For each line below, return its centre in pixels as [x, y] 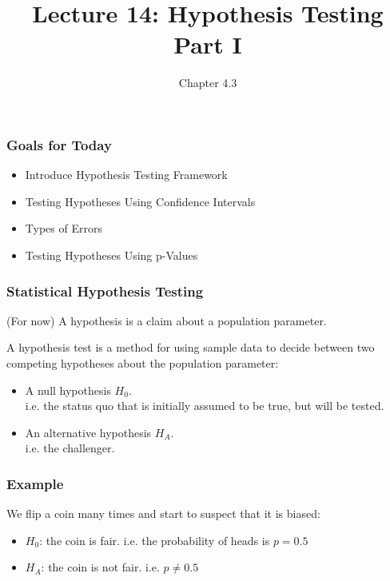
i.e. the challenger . [70, 448]
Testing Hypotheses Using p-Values [111, 255]
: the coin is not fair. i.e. [100, 567]
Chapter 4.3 [208, 83]
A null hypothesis [68, 390]
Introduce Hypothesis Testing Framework [126, 175]
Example [35, 483]
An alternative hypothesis [88, 432]
